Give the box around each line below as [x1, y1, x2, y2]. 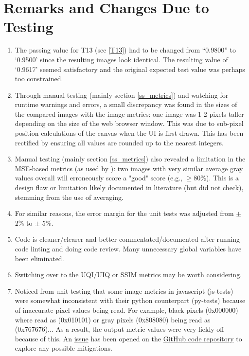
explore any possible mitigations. [15, 343, 112, 353]
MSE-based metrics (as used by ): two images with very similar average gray [15, 163, 243, 173]
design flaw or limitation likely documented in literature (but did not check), [15, 182, 244, 193]
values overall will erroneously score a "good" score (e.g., [15, 173, 183, 183]
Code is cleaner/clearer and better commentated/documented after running [15, 234, 240, 244]
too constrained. [15, 73, 63, 84]
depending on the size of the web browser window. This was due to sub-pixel [15, 118, 244, 128]
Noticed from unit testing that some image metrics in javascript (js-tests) [15, 285, 233, 296]
